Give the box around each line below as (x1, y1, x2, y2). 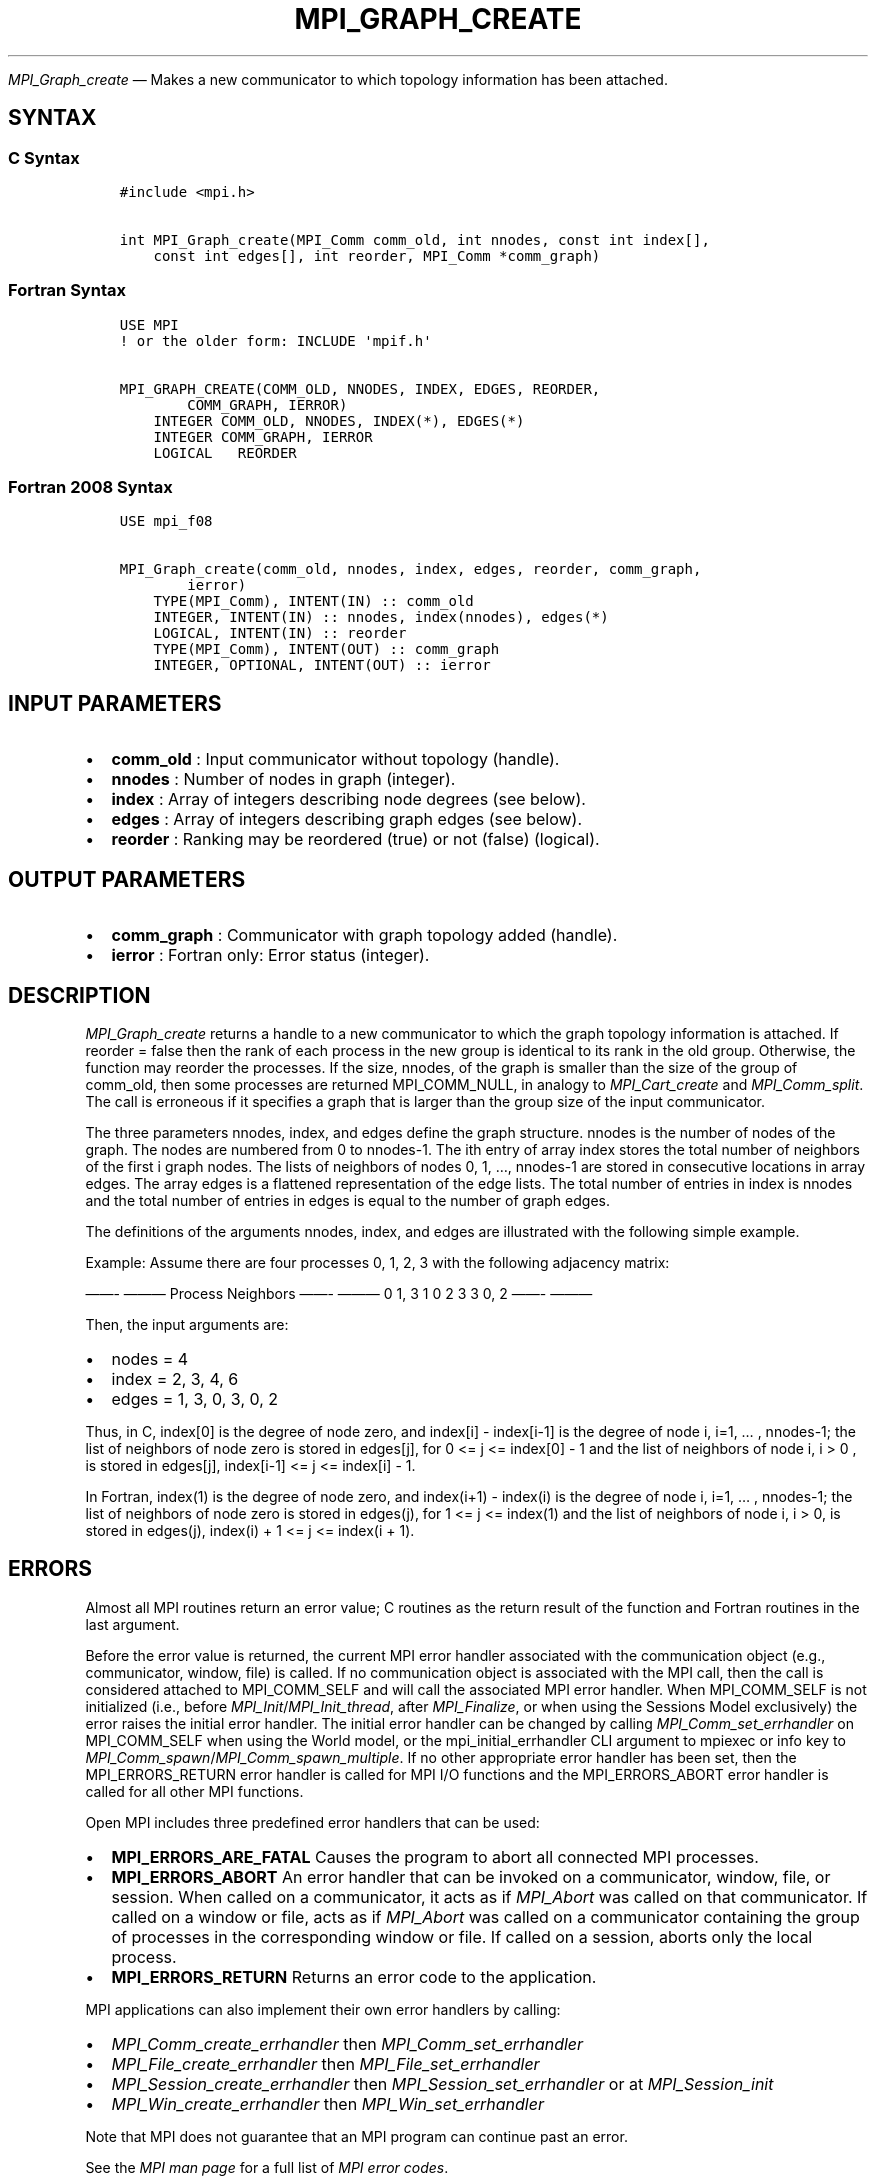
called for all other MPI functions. (85, 1782, 304, 1800)
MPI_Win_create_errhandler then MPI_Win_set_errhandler (111, 2093, 544, 2114)
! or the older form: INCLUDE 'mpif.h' (119, 332, 432, 349)
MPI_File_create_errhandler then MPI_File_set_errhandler (111, 2053, 540, 2074)
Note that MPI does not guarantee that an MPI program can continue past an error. (85, 2127, 628, 2145)
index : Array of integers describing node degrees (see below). (111, 789, 586, 810)
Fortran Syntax (8, 280, 126, 301)
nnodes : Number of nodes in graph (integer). (111, 769, 456, 790)
